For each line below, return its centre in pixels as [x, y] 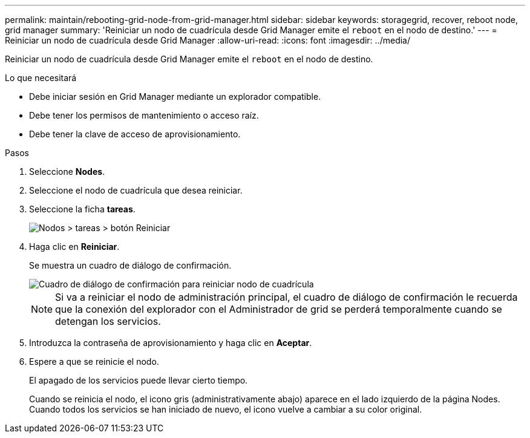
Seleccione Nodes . [67, 172]
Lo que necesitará [41, 78]
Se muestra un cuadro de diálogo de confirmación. [130, 265]
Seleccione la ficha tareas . [82, 209]
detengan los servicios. [108, 321]
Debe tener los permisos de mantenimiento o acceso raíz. [144, 115]
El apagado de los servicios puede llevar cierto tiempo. [139, 380]
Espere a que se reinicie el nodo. [94, 361]
